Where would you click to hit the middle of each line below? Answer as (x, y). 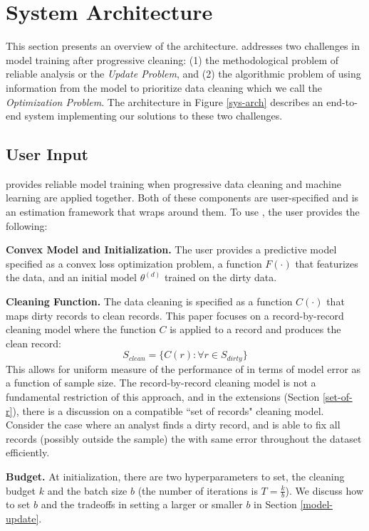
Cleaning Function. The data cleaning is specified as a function (149, 301)
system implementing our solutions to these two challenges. (154, 116)
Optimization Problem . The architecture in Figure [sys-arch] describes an (165, 101)
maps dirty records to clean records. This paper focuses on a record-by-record (175, 315)
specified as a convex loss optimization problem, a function (134, 263)
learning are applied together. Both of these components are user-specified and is (182, 198)
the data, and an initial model (71, 277)
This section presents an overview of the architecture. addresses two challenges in (183, 46)
